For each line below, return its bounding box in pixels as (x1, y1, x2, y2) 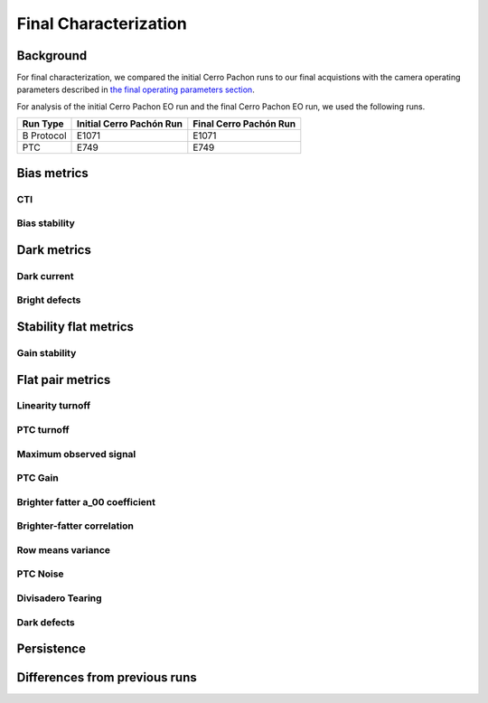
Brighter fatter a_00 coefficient (16, 495, 156, 508)
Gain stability (16, 346, 77, 359)
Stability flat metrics (16, 319, 135, 334)
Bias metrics (16, 165, 89, 181)
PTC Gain (16, 472, 59, 484)
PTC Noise (16, 567, 64, 580)
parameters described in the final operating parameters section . (16, 84, 255, 95)
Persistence (16, 642, 86, 657)
